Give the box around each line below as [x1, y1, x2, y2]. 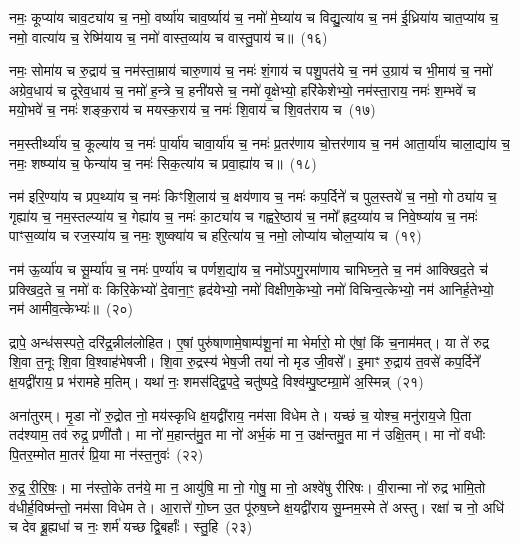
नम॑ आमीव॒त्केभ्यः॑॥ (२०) [9, 298, 134, 319]
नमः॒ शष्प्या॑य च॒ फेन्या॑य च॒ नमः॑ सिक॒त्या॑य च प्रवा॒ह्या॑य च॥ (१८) [9, 152, 317, 173]
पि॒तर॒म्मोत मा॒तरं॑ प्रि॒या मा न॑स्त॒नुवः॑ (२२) [9, 443, 204, 464]
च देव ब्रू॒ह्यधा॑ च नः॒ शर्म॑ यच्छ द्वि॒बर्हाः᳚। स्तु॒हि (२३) [9, 516, 253, 537]
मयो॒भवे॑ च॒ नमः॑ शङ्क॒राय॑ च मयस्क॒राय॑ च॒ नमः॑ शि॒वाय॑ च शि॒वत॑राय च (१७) [9, 99, 376, 120]
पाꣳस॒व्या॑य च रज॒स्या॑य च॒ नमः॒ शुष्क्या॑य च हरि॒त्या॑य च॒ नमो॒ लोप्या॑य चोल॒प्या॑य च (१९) [9, 225, 422, 246]
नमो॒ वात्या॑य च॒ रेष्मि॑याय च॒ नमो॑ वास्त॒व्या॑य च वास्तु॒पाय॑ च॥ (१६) [9, 26, 328, 47]
